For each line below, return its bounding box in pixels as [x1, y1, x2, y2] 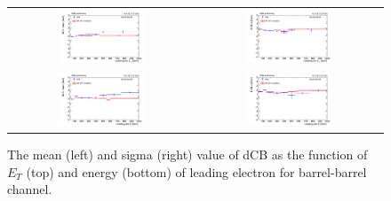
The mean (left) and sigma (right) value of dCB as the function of [7, 145, 368, 163]
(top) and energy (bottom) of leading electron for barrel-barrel [26, 162, 367, 181]
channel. [7, 180, 52, 198]
